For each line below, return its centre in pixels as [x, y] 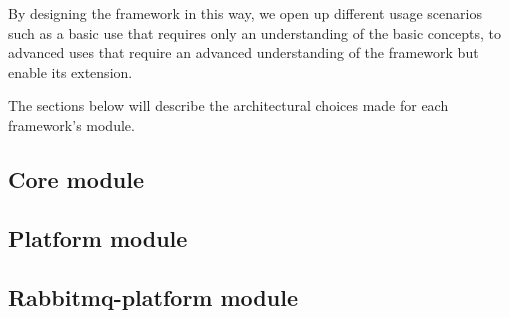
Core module [76, 178]
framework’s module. [71, 124]
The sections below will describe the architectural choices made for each [228, 105]
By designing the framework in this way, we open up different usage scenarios [245, 13]
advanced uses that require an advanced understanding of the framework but [243, 52]
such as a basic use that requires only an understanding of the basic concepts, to [255, 32]
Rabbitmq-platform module [153, 296]
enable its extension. [70, 71]
